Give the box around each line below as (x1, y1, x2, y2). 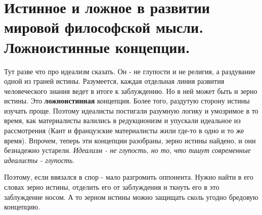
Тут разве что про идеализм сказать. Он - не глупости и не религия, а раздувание (4, 66, 255, 76)
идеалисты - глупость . (4, 154, 75, 165)
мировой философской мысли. (4, 17, 204, 37)
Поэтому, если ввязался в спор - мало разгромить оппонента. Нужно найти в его (4, 172, 253, 182)
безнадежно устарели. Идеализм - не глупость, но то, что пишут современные (4, 145, 251, 155)
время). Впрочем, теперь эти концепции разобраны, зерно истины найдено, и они (4, 135, 256, 145)
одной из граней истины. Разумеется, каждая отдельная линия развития (4, 76, 225, 86)
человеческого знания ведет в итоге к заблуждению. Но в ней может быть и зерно (4, 85, 257, 96)
